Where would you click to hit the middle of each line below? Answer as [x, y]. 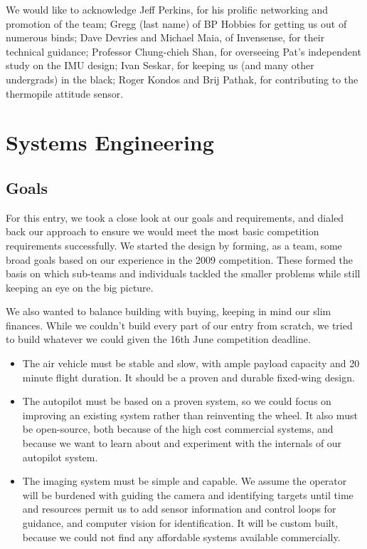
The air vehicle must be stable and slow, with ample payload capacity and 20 [191, 363]
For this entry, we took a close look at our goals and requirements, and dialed [175, 217]
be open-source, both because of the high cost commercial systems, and [178, 429]
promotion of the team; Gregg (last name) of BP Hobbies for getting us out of [176, 23]
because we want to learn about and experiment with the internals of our [182, 443]
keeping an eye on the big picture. [80, 287]
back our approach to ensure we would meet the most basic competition [163, 231]
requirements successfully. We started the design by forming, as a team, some [174, 245]
